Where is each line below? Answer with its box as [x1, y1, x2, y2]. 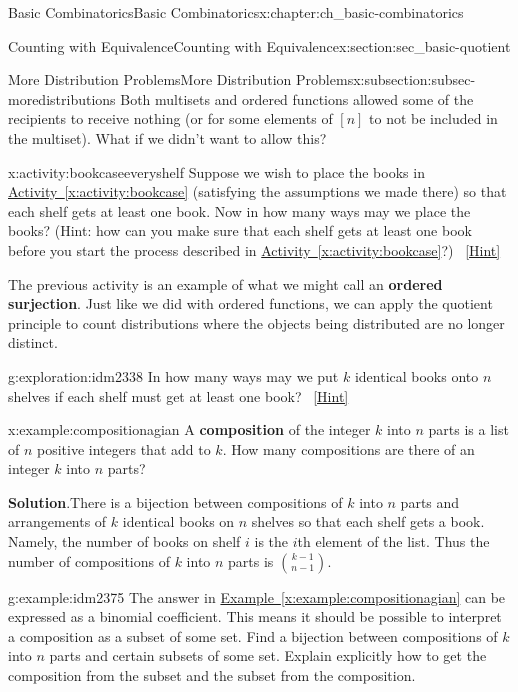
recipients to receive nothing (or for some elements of [8, 108, 333, 129]
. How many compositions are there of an [222, 438, 475, 459]
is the [254, 531, 289, 552]
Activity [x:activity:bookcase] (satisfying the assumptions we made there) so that [8, 181, 507, 202]
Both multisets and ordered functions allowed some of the [120, 88, 474, 109]
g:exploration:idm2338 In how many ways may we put [8, 365, 339, 386]
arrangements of [8, 511, 107, 532]
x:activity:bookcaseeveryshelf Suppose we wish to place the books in [8, 161, 425, 182]
